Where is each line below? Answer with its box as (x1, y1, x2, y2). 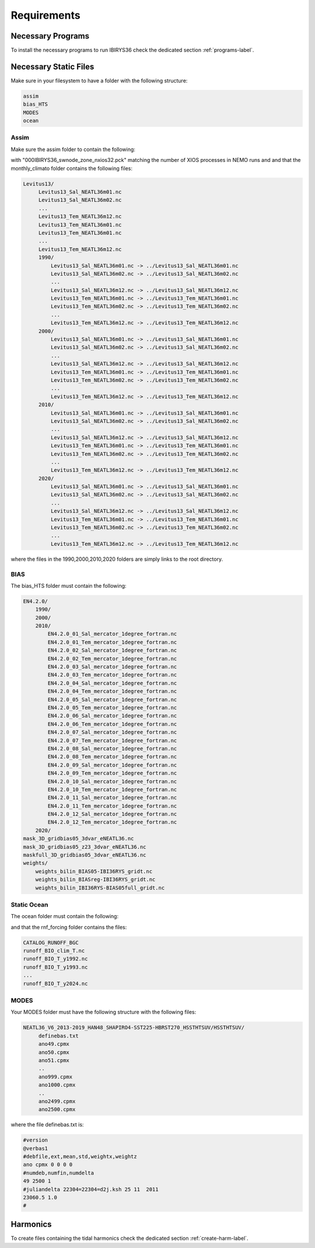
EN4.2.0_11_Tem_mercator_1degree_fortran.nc (47, 802, 177, 809)
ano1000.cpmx (38, 1082, 76, 1088)
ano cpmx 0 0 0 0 (23, 1161, 73, 1168)
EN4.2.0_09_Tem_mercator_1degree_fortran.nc (47, 770, 177, 777)
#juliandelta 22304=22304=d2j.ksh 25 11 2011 (23, 1186, 159, 1192)
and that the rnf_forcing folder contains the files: (10, 923, 127, 930)
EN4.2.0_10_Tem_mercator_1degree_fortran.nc (47, 786, 177, 792)
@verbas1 (23, 1145, 48, 1152)
